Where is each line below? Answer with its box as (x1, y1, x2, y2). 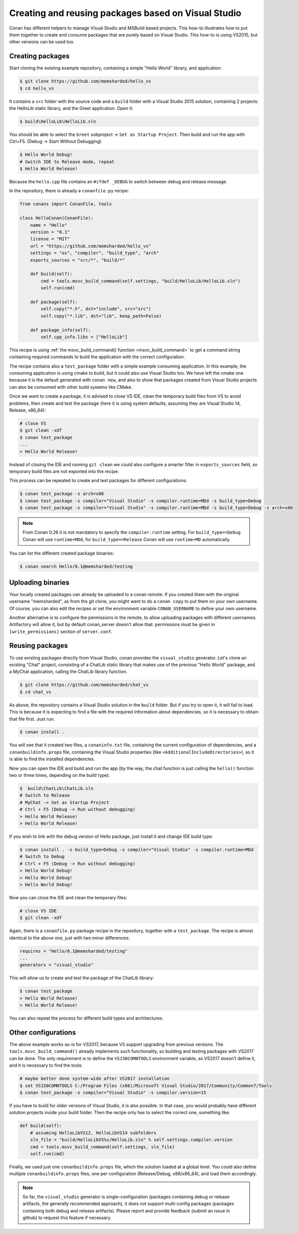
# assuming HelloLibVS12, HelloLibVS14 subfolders (30, 1130, 156, 1136)
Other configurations (9, 1028, 76, 1037)
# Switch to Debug (19, 854, 65, 859)
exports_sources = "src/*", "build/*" (30, 257, 125, 263)
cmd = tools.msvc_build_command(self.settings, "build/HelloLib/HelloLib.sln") (40, 278, 241, 284)
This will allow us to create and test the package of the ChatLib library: (9, 975, 154, 981)
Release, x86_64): (9, 407, 46, 413)
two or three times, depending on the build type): (9, 772, 110, 778)
